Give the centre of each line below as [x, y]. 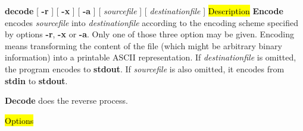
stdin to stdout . [36, 80]
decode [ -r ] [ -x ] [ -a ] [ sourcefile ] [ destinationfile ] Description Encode [144, 11]
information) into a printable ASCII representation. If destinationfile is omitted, [151, 57]
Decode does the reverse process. [66, 100]
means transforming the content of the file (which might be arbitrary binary [143, 45]
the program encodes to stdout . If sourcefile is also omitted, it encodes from [145, 68]
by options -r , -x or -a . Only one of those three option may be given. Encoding [149, 34]
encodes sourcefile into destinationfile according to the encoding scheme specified [152, 22]
